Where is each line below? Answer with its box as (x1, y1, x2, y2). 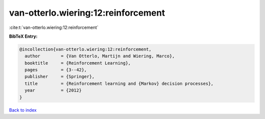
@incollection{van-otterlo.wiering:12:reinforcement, (19, 47, 152, 52)
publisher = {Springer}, (25, 74, 95, 79)
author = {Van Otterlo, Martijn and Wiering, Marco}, (25, 53, 175, 59)
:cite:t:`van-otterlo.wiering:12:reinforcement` (9, 24, 99, 30)
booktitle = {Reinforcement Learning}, (25, 60, 131, 66)
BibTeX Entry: (9, 33, 38, 39)
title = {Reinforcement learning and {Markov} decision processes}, (25, 81, 213, 86)
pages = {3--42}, (25, 67, 87, 73)
